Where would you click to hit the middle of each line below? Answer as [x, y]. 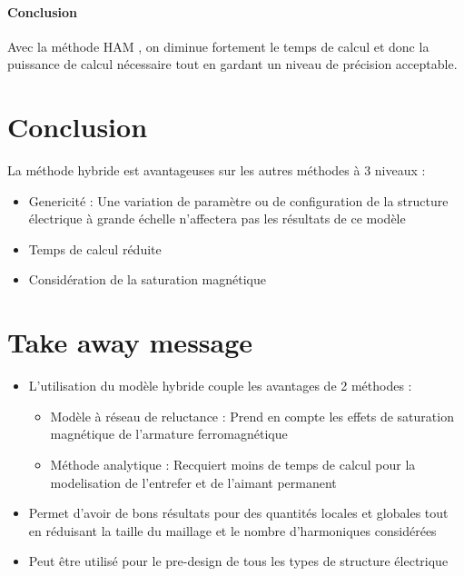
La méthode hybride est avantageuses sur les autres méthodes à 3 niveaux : [217, 170]
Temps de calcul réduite [95, 248]
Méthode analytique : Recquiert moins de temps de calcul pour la [233, 464]
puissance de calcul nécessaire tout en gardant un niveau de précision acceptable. [232, 64]
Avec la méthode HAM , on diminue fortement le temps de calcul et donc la [218, 46]
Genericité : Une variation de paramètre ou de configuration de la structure [238, 200]
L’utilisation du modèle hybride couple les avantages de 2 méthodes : [220, 386]
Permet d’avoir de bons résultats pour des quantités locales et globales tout [238, 513]
